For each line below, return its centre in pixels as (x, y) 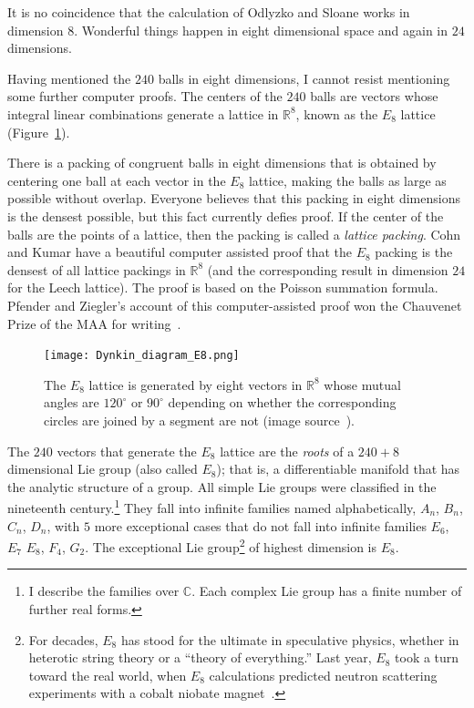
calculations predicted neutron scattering (323, 675)
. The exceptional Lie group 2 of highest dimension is (231, 545)
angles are (72, 402)
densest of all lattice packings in (97, 269)
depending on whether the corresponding (282, 402)
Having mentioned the (69, 78)
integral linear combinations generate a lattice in (143, 113)
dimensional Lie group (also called (103, 469)
